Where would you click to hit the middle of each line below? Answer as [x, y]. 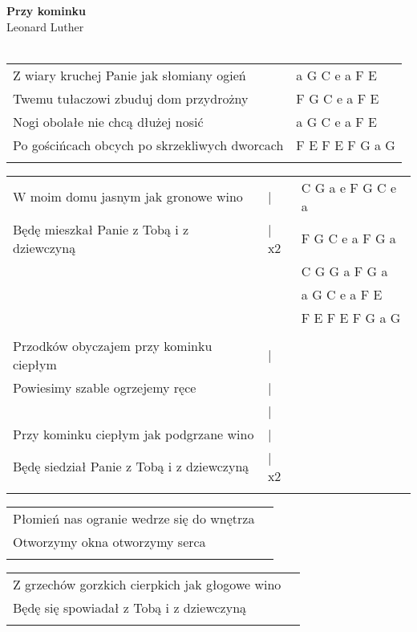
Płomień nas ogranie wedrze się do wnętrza [134, 518]
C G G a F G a [344, 271]
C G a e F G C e [349, 187]
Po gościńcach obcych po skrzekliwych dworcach [148, 145]
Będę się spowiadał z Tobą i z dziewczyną [130, 607]
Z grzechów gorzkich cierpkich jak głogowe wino [147, 584]
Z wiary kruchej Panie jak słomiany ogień [130, 75]
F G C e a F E [338, 98]
